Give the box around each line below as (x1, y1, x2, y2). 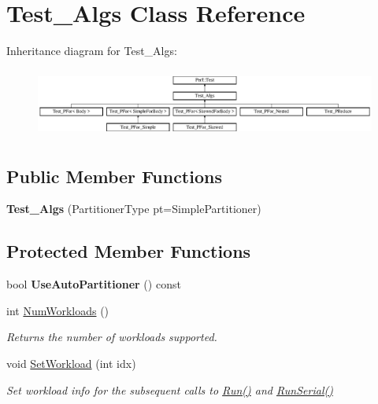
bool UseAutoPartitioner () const (6, 276, 181, 292)
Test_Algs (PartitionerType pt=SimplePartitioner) (6, 200, 261, 217)
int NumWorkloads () (6, 302, 109, 318)
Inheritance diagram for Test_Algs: (6, 42, 177, 59)
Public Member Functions (6, 163, 222, 188)
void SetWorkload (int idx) (6, 354, 136, 371)
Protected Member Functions (6, 239, 251, 263)
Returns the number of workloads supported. (6, 329, 217, 345)
